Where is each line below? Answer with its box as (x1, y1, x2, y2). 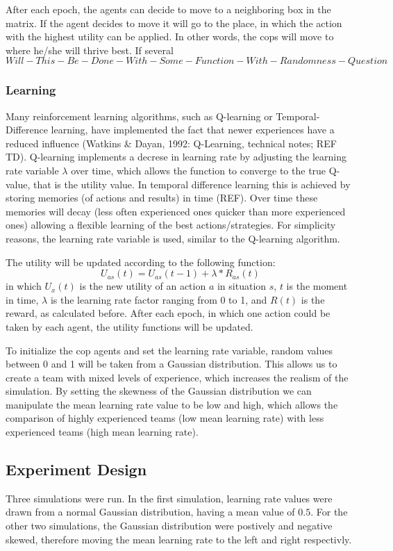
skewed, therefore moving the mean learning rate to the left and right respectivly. (6, 532, 352, 546)
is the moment (286, 279, 348, 293)
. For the (310, 504, 348, 519)
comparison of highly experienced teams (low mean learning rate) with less (6, 411, 324, 425)
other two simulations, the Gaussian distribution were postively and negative (6, 518, 333, 533)
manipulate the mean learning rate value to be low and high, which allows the (6, 397, 338, 411)
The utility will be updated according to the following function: (6, 254, 276, 269)
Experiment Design (6, 459, 147, 480)
